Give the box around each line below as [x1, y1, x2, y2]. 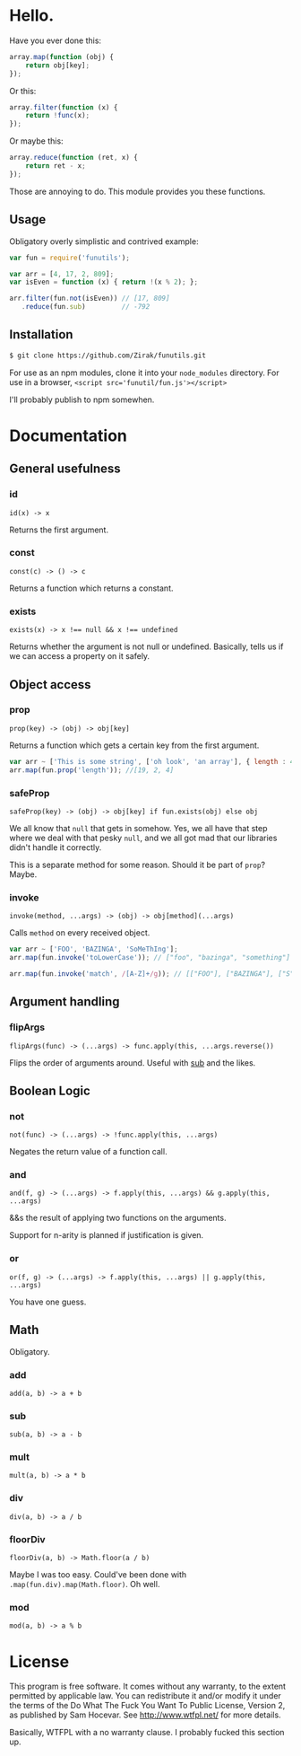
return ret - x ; [25, 162, 87, 171]
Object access [9, 677, 91, 692]
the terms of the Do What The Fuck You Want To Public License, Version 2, [9, 1700, 286, 1711]
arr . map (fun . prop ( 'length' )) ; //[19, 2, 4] [9, 765, 175, 775]
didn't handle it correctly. [9, 841, 102, 853]
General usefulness [9, 461, 121, 477]
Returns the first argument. [9, 524, 109, 535]
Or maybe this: [9, 136, 64, 146]
